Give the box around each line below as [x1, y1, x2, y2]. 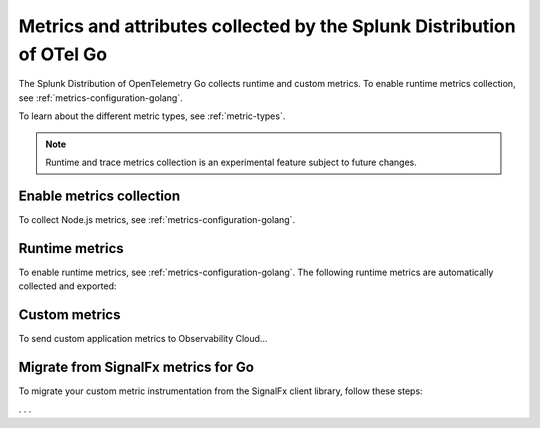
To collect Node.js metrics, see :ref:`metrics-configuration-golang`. [18, 213, 295, 225]
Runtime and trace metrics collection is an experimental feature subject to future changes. [45, 156, 417, 168]
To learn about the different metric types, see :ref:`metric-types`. [18, 110, 286, 122]
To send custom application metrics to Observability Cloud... [18, 333, 268, 345]
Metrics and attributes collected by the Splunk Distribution [18, 15, 516, 37]
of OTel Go [18, 43, 108, 65]
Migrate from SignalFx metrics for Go [18, 358, 255, 375]
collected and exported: [18, 280, 117, 292]
